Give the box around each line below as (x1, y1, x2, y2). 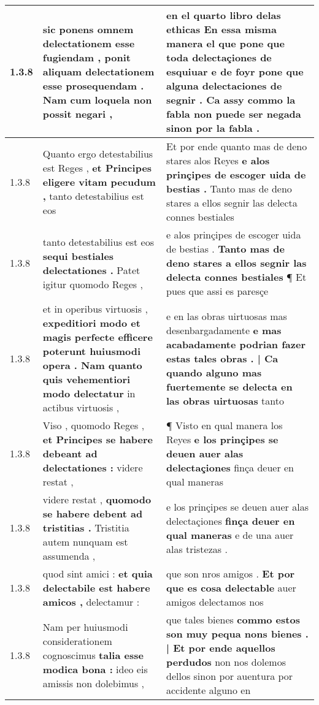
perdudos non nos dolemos (166, 655, 286, 669)
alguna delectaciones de (166, 78, 282, 93)
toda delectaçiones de (166, 50, 272, 64)
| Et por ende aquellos (166, 641, 275, 655)
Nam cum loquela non (42, 93, 152, 107)
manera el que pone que (166, 36, 285, 50)
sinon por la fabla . (166, 121, 260, 135)
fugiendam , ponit (42, 50, 131, 64)
